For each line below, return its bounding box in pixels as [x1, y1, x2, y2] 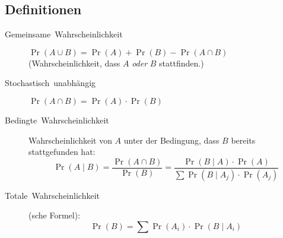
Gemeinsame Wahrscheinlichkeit [5, 28, 123, 40]
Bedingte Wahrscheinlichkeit [5, 113, 109, 126]
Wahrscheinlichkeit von [28, 134, 112, 146]
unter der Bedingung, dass [123, 134, 220, 146]
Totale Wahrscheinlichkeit [5, 189, 100, 201]
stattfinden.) [159, 56, 204, 69]
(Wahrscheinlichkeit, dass [28, 56, 120, 69]
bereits [231, 134, 256, 146]
